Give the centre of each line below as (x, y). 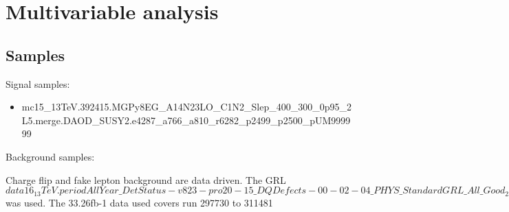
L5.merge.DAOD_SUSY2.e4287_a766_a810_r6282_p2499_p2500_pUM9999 (186, 120)
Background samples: (50, 156)
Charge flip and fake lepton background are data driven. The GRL (146, 179)
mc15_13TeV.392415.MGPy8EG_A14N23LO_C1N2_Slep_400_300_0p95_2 (186, 107)
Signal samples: (38, 83)
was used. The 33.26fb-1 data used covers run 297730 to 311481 (139, 202)
